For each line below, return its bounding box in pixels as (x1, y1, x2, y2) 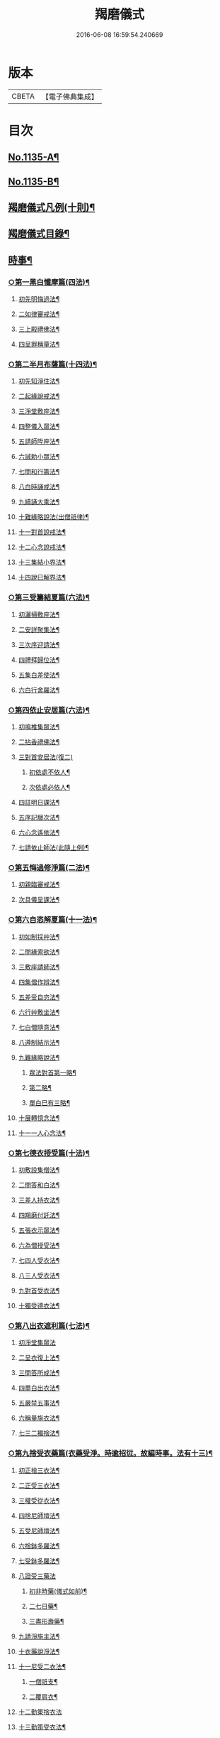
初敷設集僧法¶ (18, 1166, 60, 1174)
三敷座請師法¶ (18, 962, 60, 971)
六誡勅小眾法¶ (18, 452, 60, 461)
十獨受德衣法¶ (18, 1301, 60, 1310)
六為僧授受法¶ (18, 1241, 60, 1249)
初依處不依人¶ (28, 768, 71, 776)
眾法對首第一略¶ (28, 1068, 77, 1077)
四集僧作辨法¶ (18, 977, 60, 986)
